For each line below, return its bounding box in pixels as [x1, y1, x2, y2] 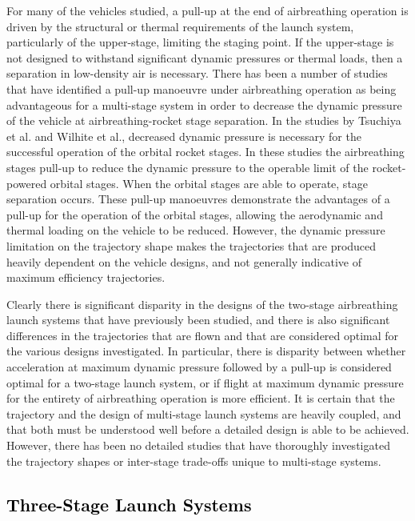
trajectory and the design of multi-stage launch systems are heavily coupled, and [6, 405, 401, 422]
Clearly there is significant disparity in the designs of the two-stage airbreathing [6, 295, 398, 312]
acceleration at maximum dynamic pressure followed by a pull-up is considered [6, 359, 392, 375]
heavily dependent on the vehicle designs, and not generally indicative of [6, 253, 361, 270]
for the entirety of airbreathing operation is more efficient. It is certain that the [6, 390, 395, 407]
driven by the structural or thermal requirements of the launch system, [6, 18, 354, 34]
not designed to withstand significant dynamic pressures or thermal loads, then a [6, 49, 403, 66]
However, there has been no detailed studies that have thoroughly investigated [6, 437, 390, 454]
